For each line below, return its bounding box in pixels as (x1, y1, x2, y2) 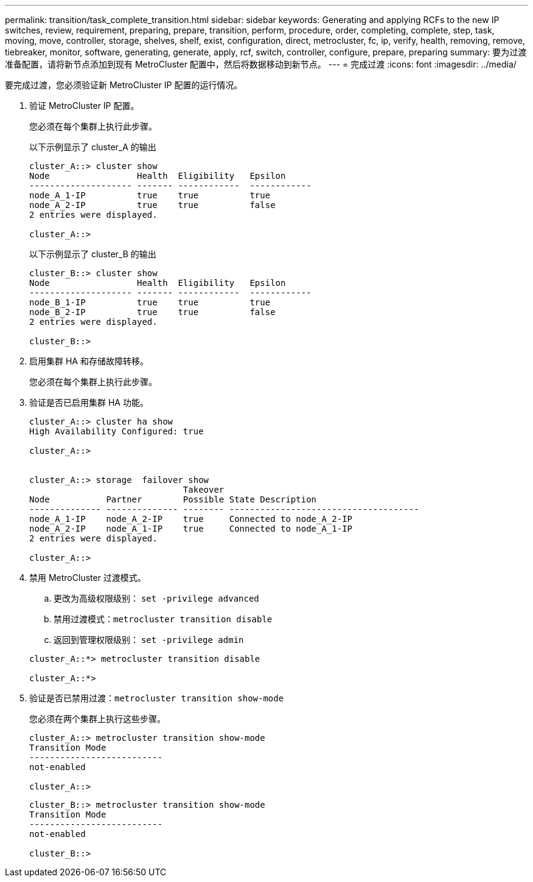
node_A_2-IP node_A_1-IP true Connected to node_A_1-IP (29, 524, 353, 533)
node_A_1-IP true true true (29, 190, 271, 200)
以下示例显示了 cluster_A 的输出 (29, 142, 156, 152)
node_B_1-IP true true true (29, 297, 271, 307)
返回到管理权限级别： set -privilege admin (54, 634, 244, 645)
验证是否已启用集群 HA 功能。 (29, 397, 148, 408)
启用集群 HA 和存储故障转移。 (29, 356, 148, 366)
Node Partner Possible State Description (29, 495, 317, 504)
